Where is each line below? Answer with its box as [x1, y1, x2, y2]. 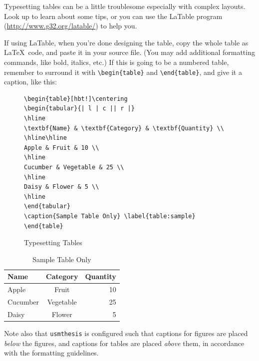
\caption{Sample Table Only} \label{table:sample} [24, 212, 196, 220]
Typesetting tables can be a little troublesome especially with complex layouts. [4, 1, 246, 11]
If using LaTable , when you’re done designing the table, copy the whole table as [4, 37, 249, 47]
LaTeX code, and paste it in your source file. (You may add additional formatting [4, 47, 255, 57]
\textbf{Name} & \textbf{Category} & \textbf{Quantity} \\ [24, 124, 224, 132]
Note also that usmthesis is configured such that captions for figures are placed [4, 328, 248, 338]
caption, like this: [4, 76, 57, 87]
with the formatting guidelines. [4, 348, 99, 358]
